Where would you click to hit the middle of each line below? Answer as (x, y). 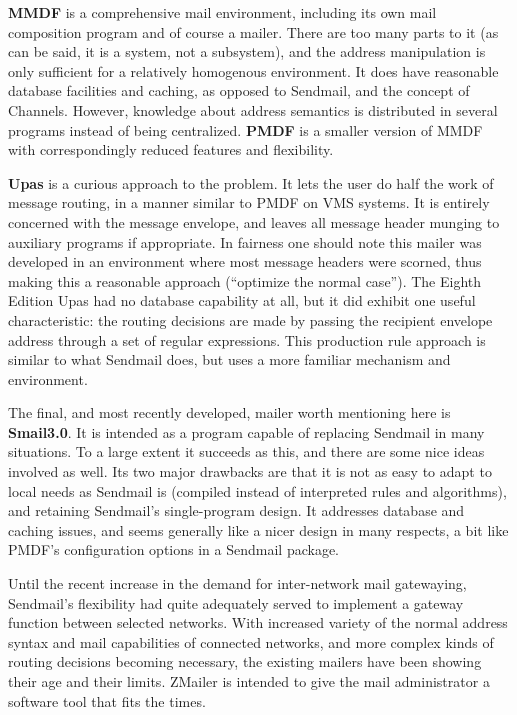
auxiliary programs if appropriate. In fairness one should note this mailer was (245, 241)
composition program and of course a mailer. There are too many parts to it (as (253, 31)
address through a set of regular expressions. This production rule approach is (247, 339)
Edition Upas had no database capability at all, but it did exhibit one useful (242, 300)
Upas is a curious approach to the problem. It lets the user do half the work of (251, 182)
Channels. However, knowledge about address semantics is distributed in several (253, 109)
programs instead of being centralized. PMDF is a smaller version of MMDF (245, 129)
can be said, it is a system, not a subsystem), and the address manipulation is (247, 51)
